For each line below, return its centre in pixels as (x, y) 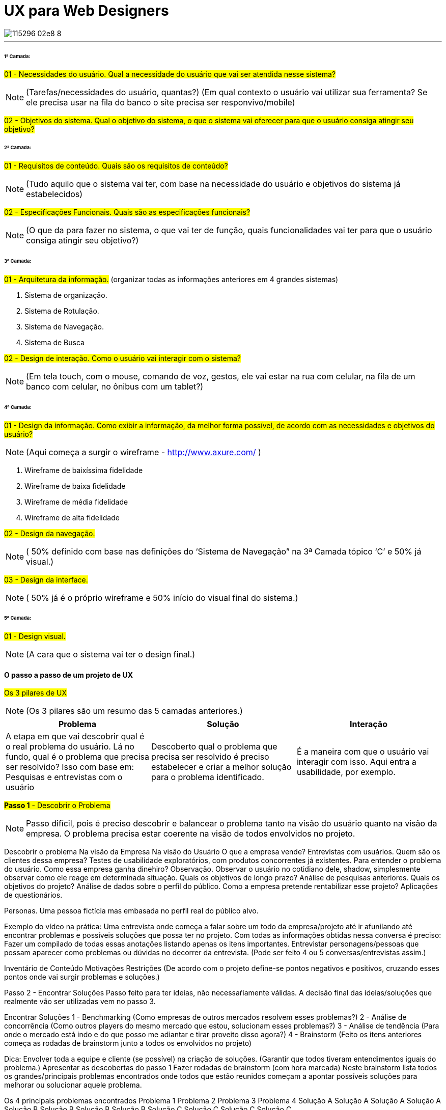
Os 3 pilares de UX (35, 693)
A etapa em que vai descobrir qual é (75, 737)
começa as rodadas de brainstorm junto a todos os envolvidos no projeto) (128, 1043)
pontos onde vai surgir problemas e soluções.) (82, 977)
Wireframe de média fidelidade (76, 502)
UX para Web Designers (87, 11)
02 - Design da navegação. (50, 533)
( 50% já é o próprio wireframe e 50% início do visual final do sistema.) (162, 598)
